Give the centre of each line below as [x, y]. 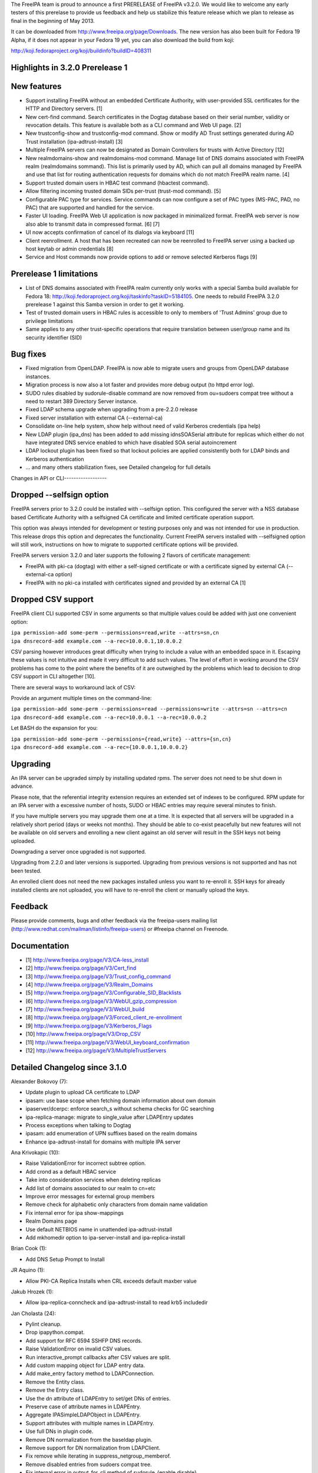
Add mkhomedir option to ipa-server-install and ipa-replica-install [105, 1237]
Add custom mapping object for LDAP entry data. [85, 1365]
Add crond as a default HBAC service [71, 1171]
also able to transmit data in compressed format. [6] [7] [93, 224]
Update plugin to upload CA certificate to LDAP [83, 1092]
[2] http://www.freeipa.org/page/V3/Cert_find [81, 968]
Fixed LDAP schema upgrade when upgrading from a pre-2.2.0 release [112, 409]
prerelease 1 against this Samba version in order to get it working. [105, 304]
